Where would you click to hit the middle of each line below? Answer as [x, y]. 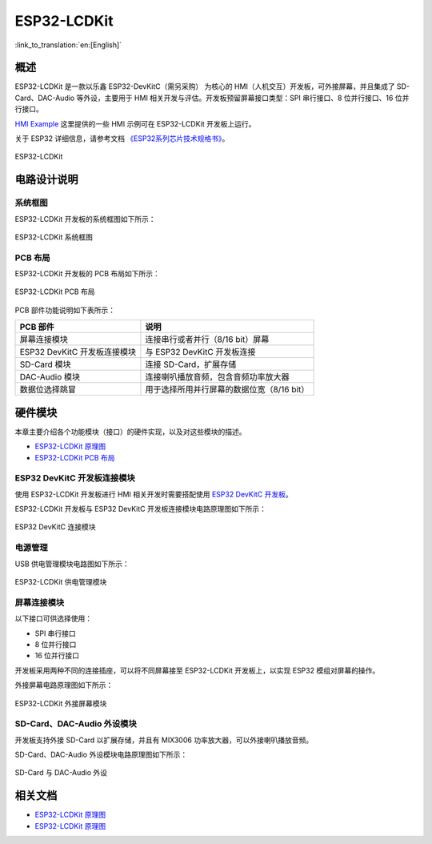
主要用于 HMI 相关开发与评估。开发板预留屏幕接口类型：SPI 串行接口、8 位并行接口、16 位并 [257, 98]
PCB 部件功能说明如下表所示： [65, 310]
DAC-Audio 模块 [50, 377]
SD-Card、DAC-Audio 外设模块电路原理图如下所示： [101, 755]
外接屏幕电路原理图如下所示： [64, 685]
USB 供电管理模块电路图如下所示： [72, 564]
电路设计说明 [46, 180]
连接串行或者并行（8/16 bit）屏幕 [207, 340]
